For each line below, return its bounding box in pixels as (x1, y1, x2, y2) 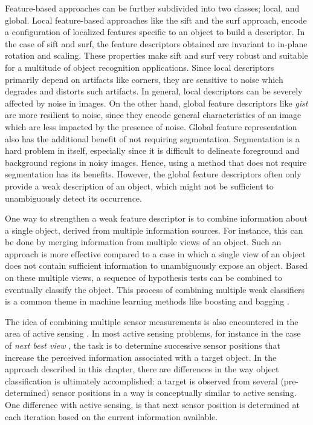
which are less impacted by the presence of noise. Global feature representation (5, 120, 297, 133)
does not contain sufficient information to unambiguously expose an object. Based (5, 259, 308, 272)
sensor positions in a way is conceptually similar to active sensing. (52, 386, 297, 399)
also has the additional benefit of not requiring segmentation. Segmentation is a (5, 132, 300, 145)
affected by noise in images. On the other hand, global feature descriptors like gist (5, 96, 308, 109)
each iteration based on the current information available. (5, 410, 218, 423)
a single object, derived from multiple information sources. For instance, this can (5, 223, 303, 236)
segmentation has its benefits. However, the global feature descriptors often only (5, 168, 302, 180)
